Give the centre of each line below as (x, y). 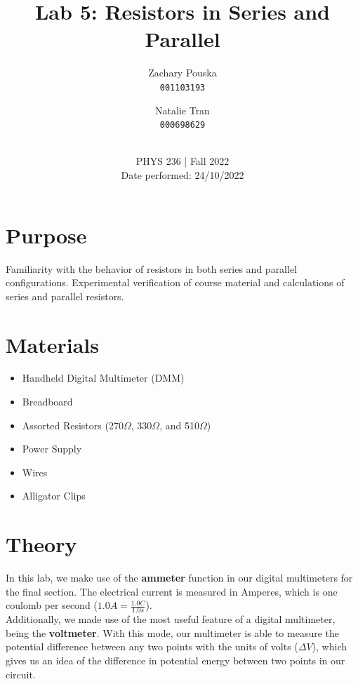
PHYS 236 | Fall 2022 (183, 161)
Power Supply (52, 449)
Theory (41, 544)
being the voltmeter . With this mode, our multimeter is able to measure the (173, 632)
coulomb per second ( (52, 605)
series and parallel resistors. (65, 296)
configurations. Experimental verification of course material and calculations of (175, 282)
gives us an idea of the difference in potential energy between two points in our (175, 660)
